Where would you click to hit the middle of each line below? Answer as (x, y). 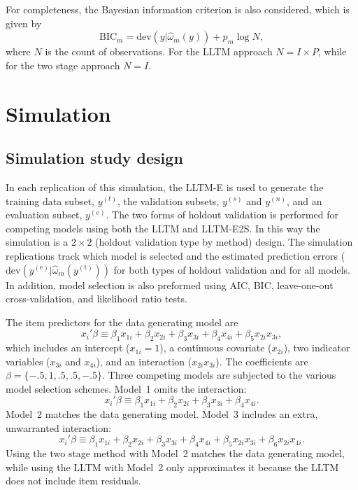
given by (24, 23)
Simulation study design (94, 158)
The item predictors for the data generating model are (122, 322)
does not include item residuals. (73, 481)
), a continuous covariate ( (216, 348)
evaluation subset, (44, 215)
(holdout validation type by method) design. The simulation (224, 242)
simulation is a (37, 242)
